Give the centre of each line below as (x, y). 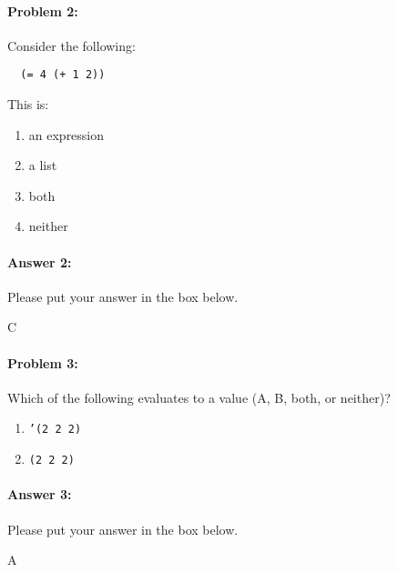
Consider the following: (71, 45)
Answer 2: (40, 261)
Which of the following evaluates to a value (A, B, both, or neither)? (199, 397)
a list (43, 165)
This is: (28, 104)
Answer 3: (40, 494)
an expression (66, 134)
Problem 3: (43, 362)
